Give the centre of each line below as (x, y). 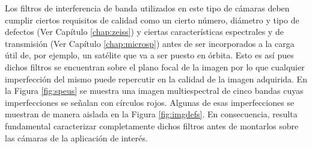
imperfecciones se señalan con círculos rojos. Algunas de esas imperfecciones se (150, 102)
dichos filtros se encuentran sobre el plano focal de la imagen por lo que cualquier (155, 66)
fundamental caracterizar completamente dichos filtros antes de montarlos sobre (152, 125)
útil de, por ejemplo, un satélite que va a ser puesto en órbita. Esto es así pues (149, 55)
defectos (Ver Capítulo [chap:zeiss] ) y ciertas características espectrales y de (144, 32)
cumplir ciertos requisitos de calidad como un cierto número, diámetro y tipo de (152, 20)
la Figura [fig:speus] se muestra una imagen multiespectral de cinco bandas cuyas (154, 91)
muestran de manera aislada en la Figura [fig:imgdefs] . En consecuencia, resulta (151, 114)
